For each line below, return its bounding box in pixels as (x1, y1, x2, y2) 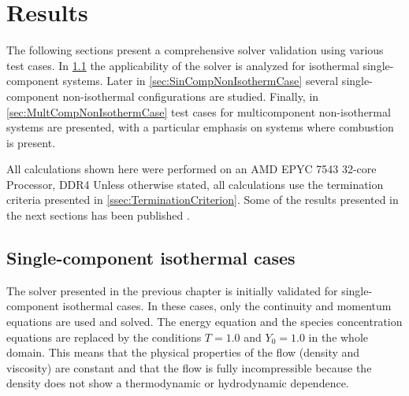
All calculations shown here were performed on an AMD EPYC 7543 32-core (6, 161, 377, 177)
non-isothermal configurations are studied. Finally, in (62, 87, 319, 104)
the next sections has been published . (6, 207, 190, 224)
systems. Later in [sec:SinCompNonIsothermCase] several (62, 72, 339, 89)
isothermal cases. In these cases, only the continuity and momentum (62, 298, 392, 314)
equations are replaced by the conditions (6, 328, 202, 345)
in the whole (308, 328, 369, 345)
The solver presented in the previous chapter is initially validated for (6, 282, 338, 298)
